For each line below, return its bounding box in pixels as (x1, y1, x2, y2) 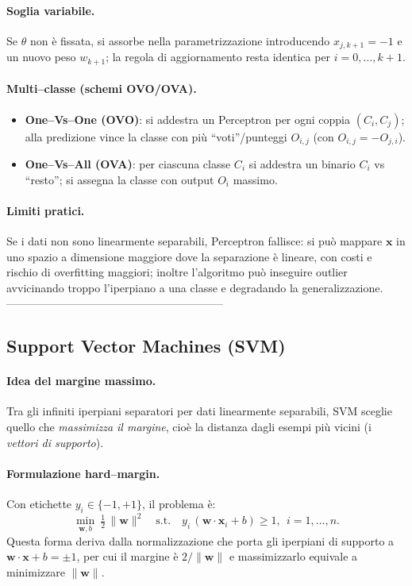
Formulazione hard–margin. (6, 465, 160, 481)
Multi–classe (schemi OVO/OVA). (6, 80, 197, 97)
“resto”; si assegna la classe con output (25, 171, 214, 187)
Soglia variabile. (6, 2, 95, 18)
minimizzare (6, 563, 65, 580)
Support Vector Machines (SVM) (6, 333, 286, 358)
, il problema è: (141, 495, 216, 512)
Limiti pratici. (6, 202, 85, 218)
